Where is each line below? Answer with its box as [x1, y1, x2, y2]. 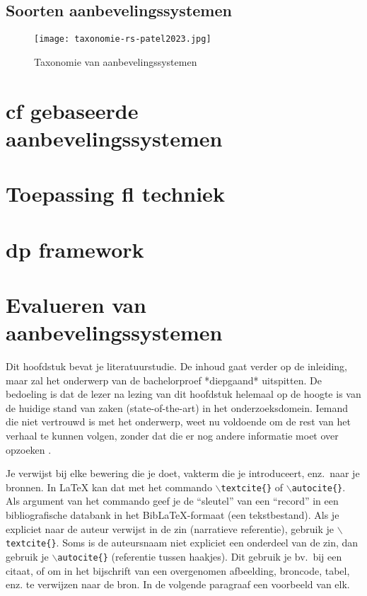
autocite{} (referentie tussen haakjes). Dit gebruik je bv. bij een [57, 549, 342, 563]
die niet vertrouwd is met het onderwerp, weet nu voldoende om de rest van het [6, 414, 351, 429]
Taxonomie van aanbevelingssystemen [34, 54, 197, 69]
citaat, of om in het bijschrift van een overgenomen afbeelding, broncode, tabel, [6, 563, 350, 578]
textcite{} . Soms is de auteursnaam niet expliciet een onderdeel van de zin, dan [6, 535, 359, 550]
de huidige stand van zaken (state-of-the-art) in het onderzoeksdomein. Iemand [6, 400, 349, 415]
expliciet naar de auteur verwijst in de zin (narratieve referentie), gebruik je [6, 521, 334, 536]
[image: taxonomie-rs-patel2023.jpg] [34, 34, 211, 45]
